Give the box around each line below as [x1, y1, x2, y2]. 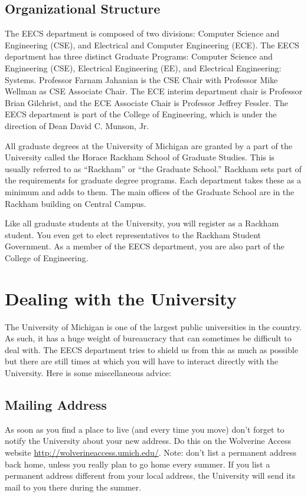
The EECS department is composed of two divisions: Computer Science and [5, 27, 280, 40]
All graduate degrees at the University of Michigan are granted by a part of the [5, 139, 292, 152]
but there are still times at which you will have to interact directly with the [5, 355, 279, 367]
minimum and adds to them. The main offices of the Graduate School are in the [5, 185, 295, 198]
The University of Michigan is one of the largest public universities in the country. [5, 320, 302, 333]
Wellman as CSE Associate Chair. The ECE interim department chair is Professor [5, 85, 302, 97]
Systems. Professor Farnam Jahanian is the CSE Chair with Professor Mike [5, 73, 278, 85]
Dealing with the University [5, 286, 237, 310]
